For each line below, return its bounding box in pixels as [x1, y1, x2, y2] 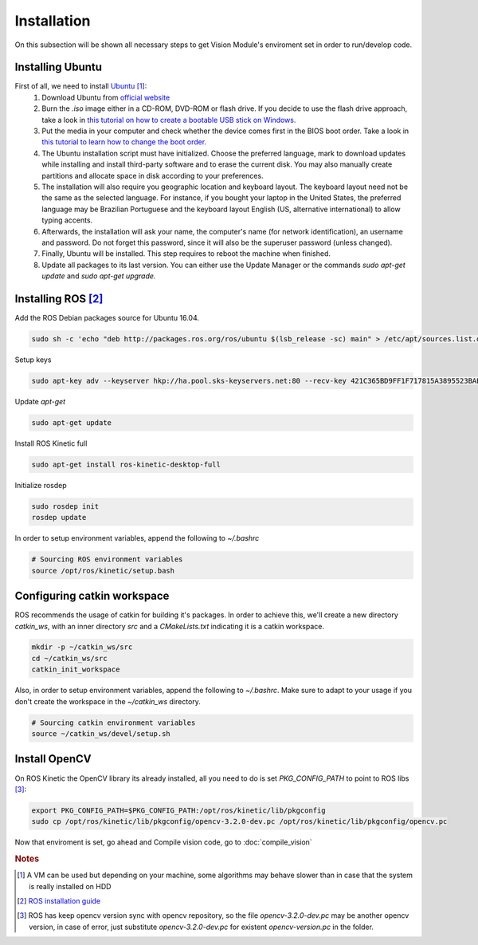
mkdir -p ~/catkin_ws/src [31, 643, 133, 652]
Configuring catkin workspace [14, 589, 170, 603]
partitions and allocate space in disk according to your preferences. [41, 171, 264, 180]
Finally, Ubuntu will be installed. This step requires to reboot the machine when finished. [41, 249, 331, 258]
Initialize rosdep [14, 480, 67, 490]
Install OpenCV [14, 752, 92, 766]
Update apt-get [14, 396, 66, 406]
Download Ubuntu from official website [41, 93, 170, 102]
